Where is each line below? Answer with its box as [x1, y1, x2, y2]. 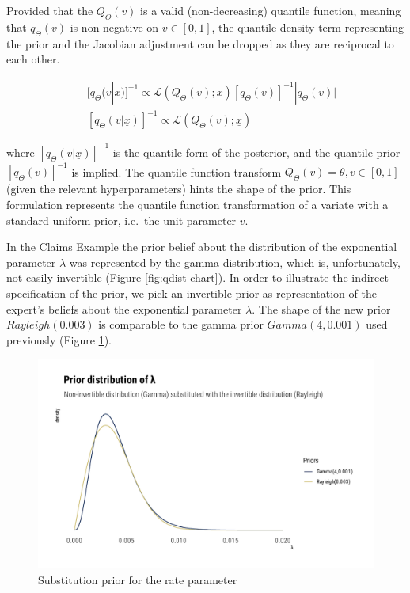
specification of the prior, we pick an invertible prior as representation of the [6, 284, 377, 301]
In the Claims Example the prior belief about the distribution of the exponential [6, 238, 397, 255]
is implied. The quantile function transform [71, 163, 282, 180]
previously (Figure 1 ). [6, 331, 112, 348]
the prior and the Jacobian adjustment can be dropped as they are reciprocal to [6, 35, 394, 51]
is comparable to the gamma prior [98, 316, 264, 333]
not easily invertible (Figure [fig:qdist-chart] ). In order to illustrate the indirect [6, 269, 389, 286]
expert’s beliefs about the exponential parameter [6, 300, 242, 317]
